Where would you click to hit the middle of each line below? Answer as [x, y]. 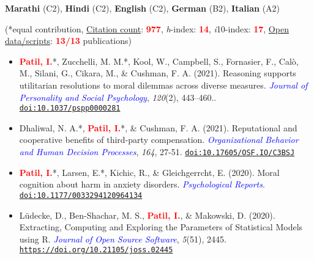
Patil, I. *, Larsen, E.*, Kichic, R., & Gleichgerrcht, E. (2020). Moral [149, 172]
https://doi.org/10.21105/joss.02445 [96, 250]
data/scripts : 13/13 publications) [69, 41]
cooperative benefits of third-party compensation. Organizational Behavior [159, 140]
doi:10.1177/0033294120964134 [81, 195]
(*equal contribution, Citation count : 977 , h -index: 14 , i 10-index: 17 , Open [147, 28]
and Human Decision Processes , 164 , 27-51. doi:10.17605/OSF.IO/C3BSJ [157, 151]
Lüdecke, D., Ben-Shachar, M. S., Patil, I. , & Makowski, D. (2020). [147, 215]
